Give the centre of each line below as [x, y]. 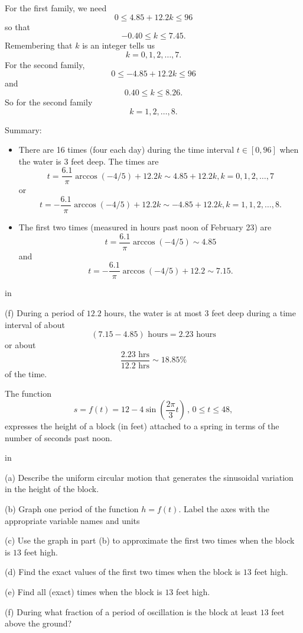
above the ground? [38, 623]
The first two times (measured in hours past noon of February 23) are [145, 227]
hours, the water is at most [153, 312]
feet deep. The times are [115, 161]
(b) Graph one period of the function [72, 508]
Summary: [23, 129]
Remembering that [39, 45]
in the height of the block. [52, 489]
